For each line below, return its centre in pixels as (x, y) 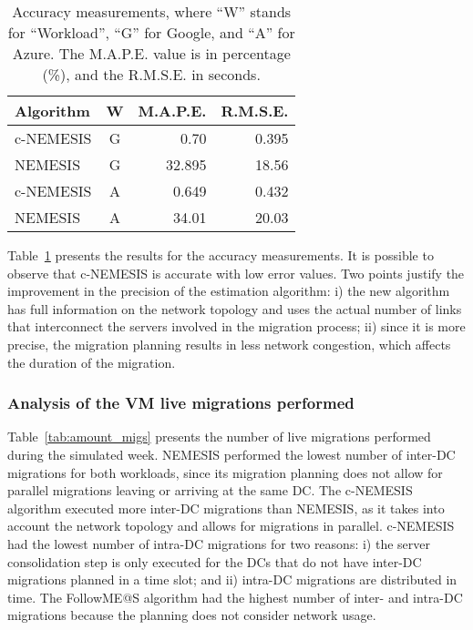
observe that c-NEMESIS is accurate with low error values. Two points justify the (236, 273)
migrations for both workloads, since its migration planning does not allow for (225, 472)
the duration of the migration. (92, 362)
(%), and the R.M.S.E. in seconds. (151, 74)
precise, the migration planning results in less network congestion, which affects (229, 344)
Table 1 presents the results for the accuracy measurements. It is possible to (221, 255)
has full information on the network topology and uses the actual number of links (235, 308)
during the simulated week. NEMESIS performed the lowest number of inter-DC (231, 454)
